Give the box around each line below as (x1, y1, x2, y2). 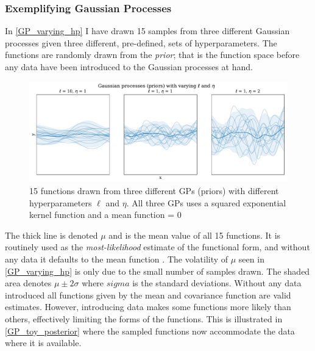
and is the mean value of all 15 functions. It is (108, 228, 281, 241)
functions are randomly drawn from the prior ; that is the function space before (5, 48, 300, 61)
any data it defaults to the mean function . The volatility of (5, 252, 228, 265)
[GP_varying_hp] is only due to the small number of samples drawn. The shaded (5, 264, 310, 277)
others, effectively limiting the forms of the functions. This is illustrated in (5, 312, 283, 325)
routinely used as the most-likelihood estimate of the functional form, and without (5, 241, 310, 253)
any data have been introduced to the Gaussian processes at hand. (5, 60, 253, 73)
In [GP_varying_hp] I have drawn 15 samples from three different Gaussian (5, 24, 290, 37)
